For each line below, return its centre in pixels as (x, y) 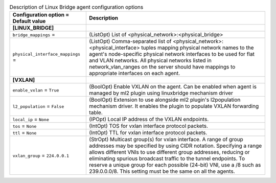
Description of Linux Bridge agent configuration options (76, 7)
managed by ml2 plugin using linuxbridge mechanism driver (161, 93)
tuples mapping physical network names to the (198, 48)
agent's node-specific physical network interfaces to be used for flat (172, 54)
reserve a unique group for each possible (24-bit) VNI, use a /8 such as (175, 165)
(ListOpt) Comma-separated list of (130, 41)
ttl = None (25, 133)
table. (96, 112)
